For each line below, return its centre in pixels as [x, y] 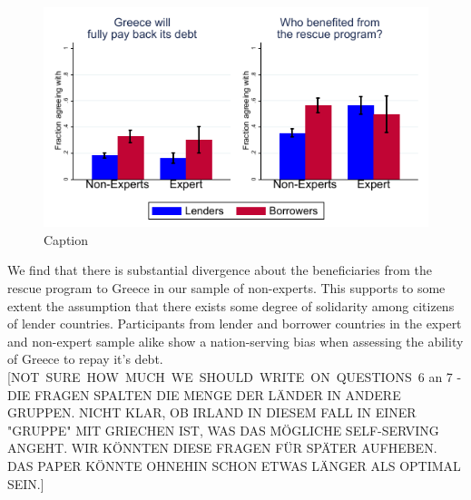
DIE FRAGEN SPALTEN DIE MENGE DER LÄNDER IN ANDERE [204, 394]
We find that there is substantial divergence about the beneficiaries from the [220, 270]
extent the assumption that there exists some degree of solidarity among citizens [231, 305]
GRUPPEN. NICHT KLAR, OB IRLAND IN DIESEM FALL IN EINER [212, 412]
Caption [66, 239]
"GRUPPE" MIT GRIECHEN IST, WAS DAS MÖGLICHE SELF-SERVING [223, 430]
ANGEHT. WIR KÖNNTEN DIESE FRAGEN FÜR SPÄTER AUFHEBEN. [222, 448]
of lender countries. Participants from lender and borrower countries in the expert [235, 324]
